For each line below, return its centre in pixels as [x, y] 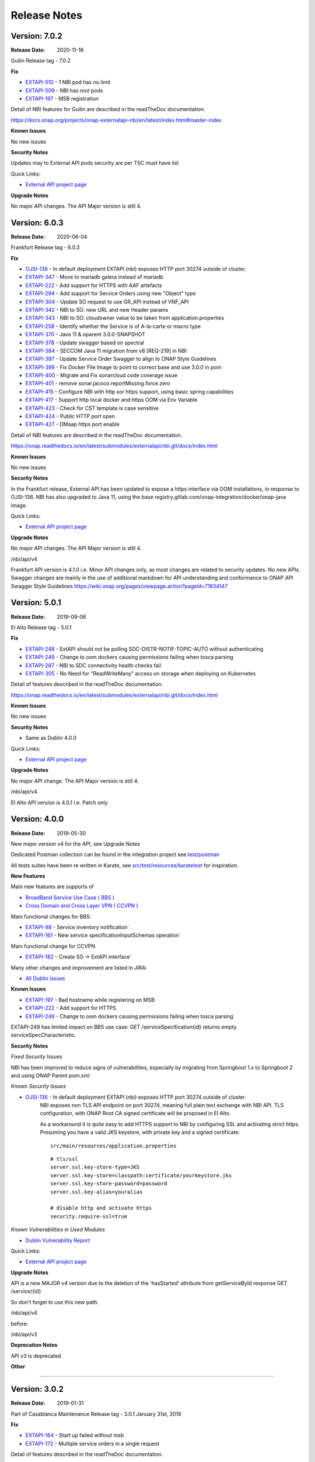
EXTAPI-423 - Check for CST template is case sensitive [92, 408]
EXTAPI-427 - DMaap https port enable [72, 425]
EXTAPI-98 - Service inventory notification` [77, 927]
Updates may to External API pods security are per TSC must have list [95, 163]
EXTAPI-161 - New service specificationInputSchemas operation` [103, 935]
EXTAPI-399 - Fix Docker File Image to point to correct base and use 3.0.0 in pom [123, 367]
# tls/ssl [64, 1159]
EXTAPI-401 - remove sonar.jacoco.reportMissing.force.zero [98, 384]
